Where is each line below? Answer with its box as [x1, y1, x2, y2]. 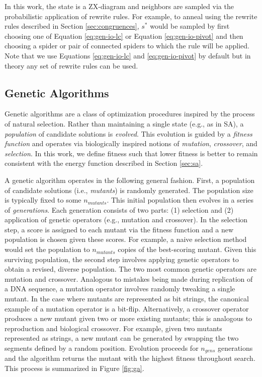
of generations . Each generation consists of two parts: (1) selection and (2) [5, 204, 234, 215]
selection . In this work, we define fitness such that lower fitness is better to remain [5, 148, 258, 158]
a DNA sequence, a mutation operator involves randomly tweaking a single [5, 283, 235, 294]
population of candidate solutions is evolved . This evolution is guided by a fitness [5, 128, 252, 139]
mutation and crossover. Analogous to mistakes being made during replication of [5, 273, 253, 284]
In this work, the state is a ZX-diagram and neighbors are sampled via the [5, 1, 234, 11]
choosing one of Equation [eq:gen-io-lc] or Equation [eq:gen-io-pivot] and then [5, 30, 243, 41]
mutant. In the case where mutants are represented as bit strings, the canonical [5, 293, 249, 304]
